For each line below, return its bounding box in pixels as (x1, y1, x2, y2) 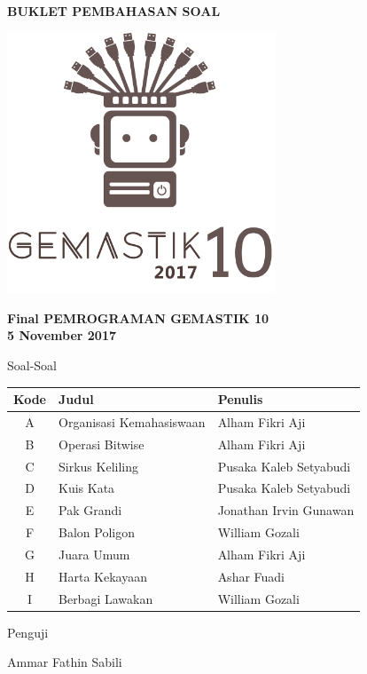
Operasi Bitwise (59, 434, 144, 453)
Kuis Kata (59, 479, 115, 497)
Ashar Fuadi (217, 567, 285, 585)
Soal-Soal (7, 355, 58, 374)
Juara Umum (59, 544, 130, 563)
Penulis (217, 390, 263, 408)
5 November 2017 (7, 326, 116, 345)
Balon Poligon (59, 523, 135, 542)
